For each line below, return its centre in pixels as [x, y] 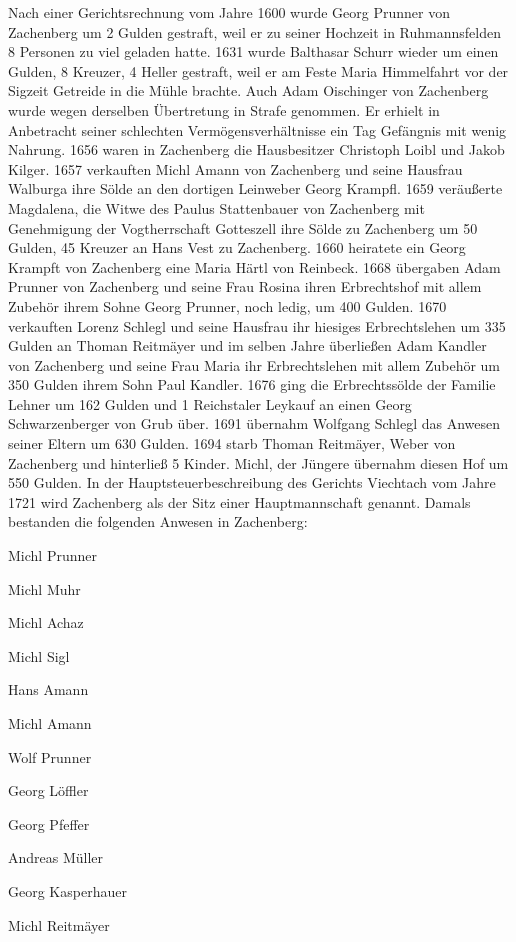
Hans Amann [48, 689]
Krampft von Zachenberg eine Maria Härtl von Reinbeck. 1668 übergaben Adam [254, 266]
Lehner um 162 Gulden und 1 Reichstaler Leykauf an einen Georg [210, 403]
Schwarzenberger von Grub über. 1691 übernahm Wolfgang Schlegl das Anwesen [254, 423]
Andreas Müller [56, 857]
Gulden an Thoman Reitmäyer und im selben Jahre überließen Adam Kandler [247, 345]
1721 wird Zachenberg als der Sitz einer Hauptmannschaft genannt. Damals [239, 501]
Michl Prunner [52, 555]
